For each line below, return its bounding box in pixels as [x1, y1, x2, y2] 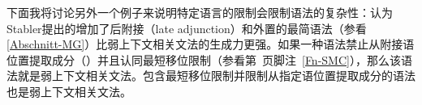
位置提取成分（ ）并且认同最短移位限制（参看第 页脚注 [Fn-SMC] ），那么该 [6, 51, 401, 68]
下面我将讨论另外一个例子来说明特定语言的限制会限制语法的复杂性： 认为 [6, 4, 393, 20]
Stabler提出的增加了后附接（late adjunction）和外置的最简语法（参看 [6, 19, 367, 36]
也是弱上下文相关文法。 [6, 82, 131, 99]
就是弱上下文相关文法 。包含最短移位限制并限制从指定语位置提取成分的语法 [17, 67, 416, 84]
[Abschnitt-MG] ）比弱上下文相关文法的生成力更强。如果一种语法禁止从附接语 [6, 36, 415, 52]
